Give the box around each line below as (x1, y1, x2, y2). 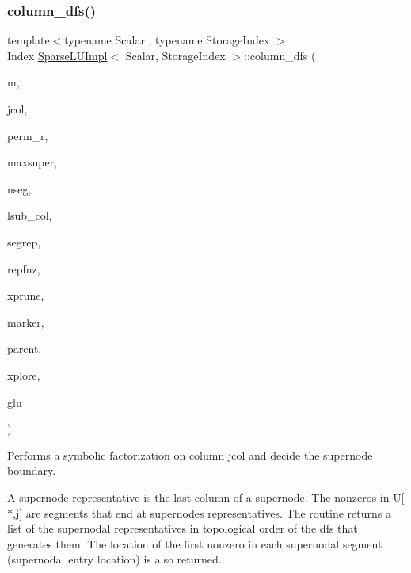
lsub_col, (7, 207, 52, 223)
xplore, (7, 366, 40, 383)
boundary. (7, 462, 56, 479)
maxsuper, (7, 154, 58, 170)
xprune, (7, 287, 44, 304)
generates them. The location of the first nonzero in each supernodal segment (7, 535, 382, 552)
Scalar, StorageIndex (125, 47, 226, 63)
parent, (7, 340, 42, 357)
